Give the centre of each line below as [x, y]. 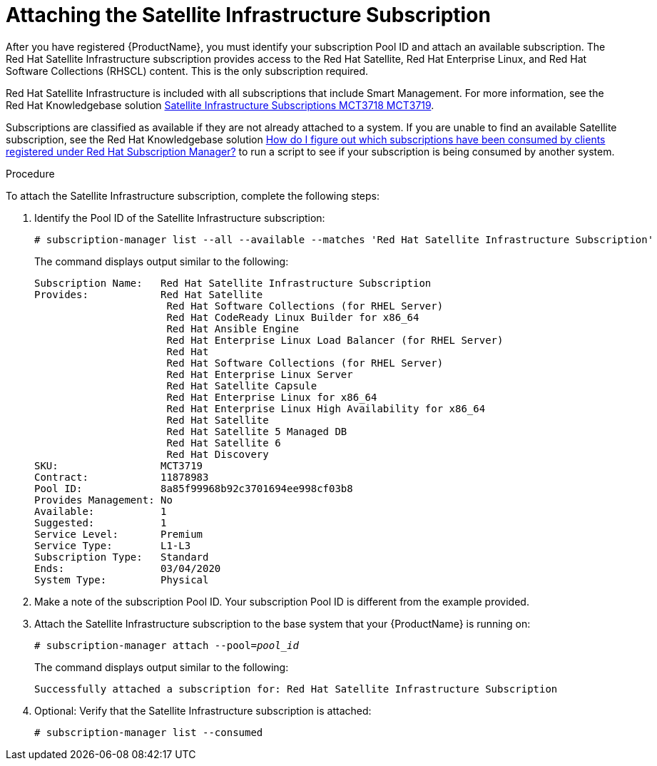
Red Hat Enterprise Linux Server [260, 374]
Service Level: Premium [119, 534]
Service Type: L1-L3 [113, 545]
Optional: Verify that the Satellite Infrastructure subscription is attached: [203, 710]
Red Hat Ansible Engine [233, 328]
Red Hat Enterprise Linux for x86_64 [272, 397]
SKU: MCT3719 [119, 465]
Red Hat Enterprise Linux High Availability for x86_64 [326, 408]
